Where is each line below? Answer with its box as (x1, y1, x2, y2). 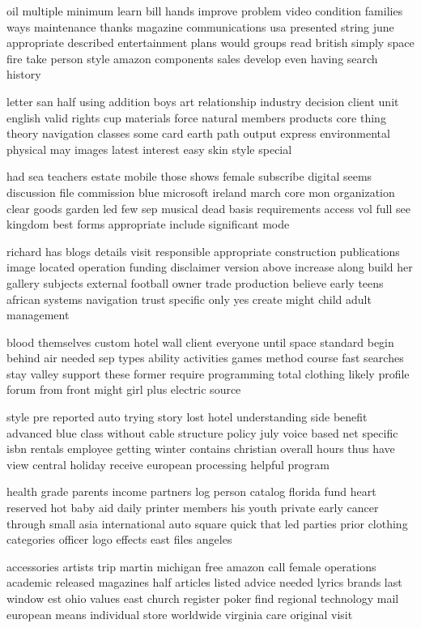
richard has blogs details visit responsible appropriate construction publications (6, 242, 400, 259)
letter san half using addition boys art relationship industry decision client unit (6, 92, 399, 109)
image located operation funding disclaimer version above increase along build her (6, 258, 413, 276)
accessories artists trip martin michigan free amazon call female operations (6, 558, 376, 575)
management (6, 306, 70, 323)
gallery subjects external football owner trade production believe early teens (6, 274, 384, 291)
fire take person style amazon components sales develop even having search (6, 49, 378, 66)
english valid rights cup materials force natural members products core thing (6, 109, 386, 126)
